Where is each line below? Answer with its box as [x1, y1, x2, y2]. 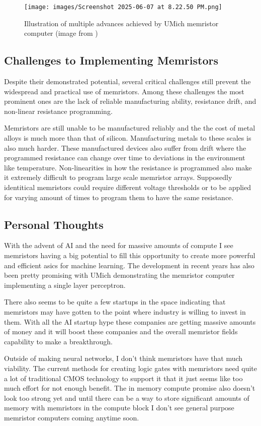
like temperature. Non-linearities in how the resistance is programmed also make [4, 162, 252, 172]
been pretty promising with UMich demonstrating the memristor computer [4, 270, 235, 280]
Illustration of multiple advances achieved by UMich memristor [24, 18, 219, 28]
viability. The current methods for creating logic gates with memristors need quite [4, 362, 257, 373]
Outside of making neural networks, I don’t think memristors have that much [4, 353, 243, 363]
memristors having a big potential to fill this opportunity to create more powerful [4, 250, 255, 260]
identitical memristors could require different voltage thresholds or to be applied [4, 181, 251, 192]
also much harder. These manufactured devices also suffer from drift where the [4, 142, 246, 153]
